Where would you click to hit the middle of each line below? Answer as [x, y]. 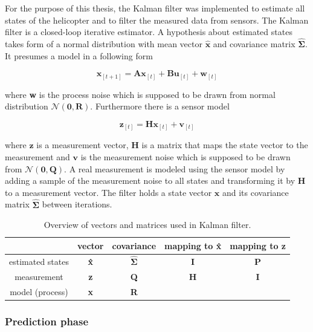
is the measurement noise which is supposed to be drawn [186, 157]
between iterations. [77, 204]
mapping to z [258, 245]
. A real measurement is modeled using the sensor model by [175, 168]
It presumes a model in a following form [79, 55]
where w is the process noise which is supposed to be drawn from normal [140, 94]
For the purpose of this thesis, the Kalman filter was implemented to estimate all [155, 8]
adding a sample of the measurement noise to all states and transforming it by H [155, 181]
